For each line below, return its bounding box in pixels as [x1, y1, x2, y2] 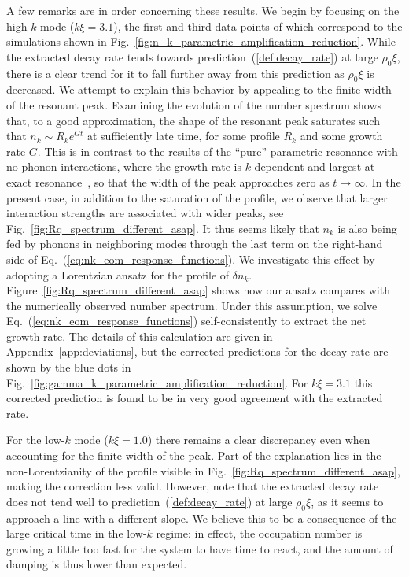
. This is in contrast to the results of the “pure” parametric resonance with [37, 142, 398, 159]
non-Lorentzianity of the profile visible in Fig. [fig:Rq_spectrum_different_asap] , [6, 462, 400, 479]
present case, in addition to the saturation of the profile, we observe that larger [6, 189, 388, 205]
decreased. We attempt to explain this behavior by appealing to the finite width [6, 81, 392, 98]
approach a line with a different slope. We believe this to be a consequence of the [6, 509, 397, 526]
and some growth [300, 128, 383, 144]
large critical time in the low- [6, 525, 147, 542]
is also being [337, 220, 397, 236]
